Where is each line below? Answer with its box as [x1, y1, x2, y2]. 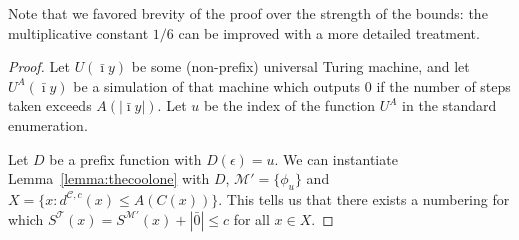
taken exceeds [8, 95, 92, 116]
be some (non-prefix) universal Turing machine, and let [131, 56, 470, 77]
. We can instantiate [274, 148, 398, 169]
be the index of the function [203, 95, 376, 116]
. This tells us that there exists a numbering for [218, 188, 510, 209]
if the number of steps [376, 75, 511, 96]
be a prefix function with [49, 148, 202, 169]
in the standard [402, 95, 497, 116]
